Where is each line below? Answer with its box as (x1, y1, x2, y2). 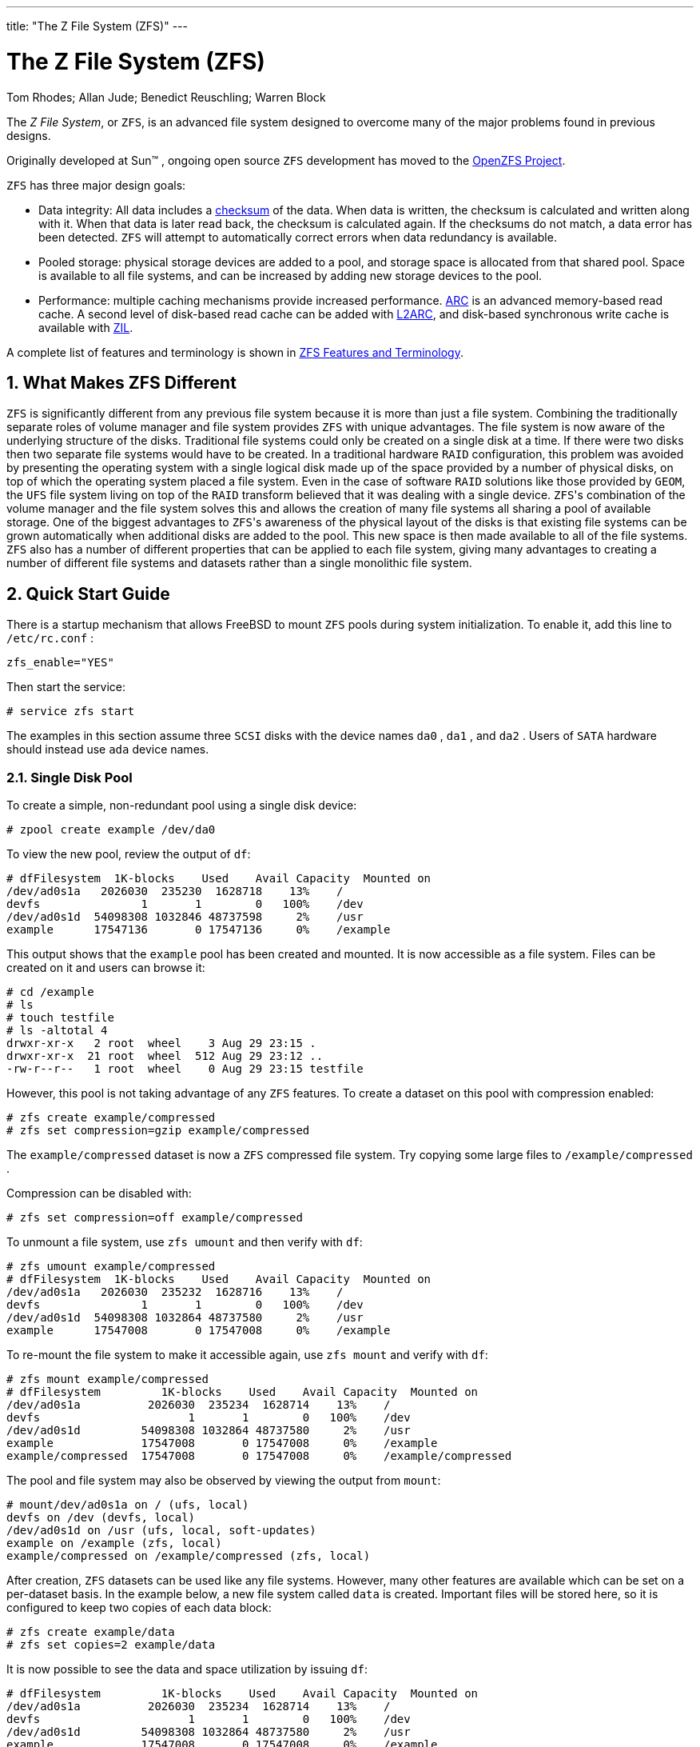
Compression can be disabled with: (6, 1185, 192, 1200)
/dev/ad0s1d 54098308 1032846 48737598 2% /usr (6, 909, 364, 923)
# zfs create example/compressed (6, 1110, 216, 1124)
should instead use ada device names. (6, 742, 209, 757)
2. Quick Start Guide (6, 583, 170, 604)
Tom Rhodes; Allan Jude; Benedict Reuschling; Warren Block (6, 90, 326, 104)
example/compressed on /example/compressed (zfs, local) (6, 1549, 371, 1562)
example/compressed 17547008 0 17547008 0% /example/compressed (6, 1449, 512, 1462)
